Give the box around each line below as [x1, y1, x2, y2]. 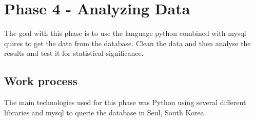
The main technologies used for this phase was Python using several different [4, 97, 246, 108]
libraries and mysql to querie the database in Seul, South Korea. [4, 107, 206, 117]
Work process [4, 73, 77, 89]
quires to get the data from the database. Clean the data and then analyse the [4, 37, 251, 48]
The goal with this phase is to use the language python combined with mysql [4, 28, 246, 38]
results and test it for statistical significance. [4, 48, 144, 58]
